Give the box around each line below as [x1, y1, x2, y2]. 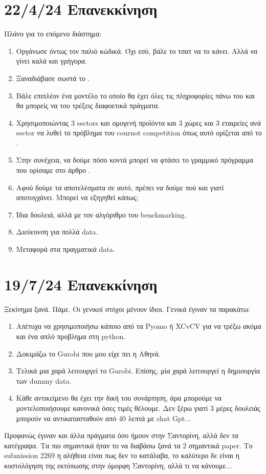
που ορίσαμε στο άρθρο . [16, 165, 91, 175]
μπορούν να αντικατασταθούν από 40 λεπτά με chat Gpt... [16, 412, 191, 423]
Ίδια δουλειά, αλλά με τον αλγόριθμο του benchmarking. [16, 209, 187, 220]
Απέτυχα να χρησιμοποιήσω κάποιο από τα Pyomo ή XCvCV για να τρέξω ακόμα [16, 321, 261, 331]
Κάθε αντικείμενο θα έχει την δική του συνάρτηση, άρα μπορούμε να [16, 392, 222, 403]
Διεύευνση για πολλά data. [16, 226, 98, 237]
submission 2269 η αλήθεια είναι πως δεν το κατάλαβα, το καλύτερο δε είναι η [4, 450, 240, 461]
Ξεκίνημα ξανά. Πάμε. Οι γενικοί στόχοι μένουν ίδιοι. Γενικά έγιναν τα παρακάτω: [4, 303, 250, 314]
